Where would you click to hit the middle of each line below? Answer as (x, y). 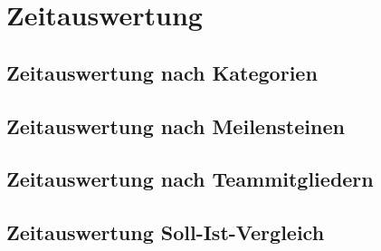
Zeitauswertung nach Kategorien (162, 72)
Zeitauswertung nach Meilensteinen (176, 125)
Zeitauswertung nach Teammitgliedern (190, 179)
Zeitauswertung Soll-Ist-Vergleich (166, 232)
